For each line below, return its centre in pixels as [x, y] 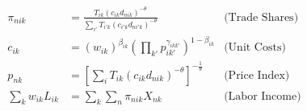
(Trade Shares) [261, 17]
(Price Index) [257, 75]
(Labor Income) [263, 96]
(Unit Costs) [255, 48]
